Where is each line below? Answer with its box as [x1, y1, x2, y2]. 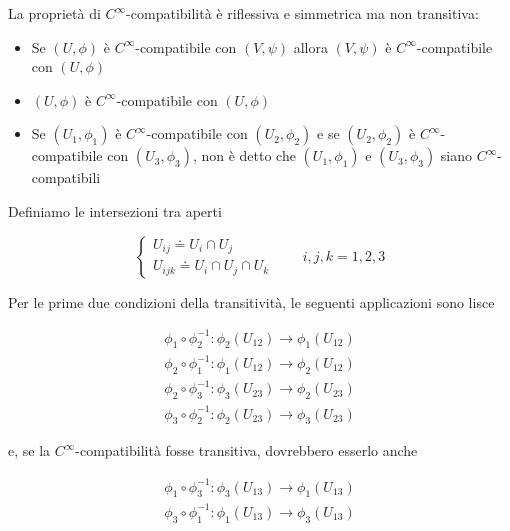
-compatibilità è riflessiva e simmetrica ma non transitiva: [126, 3, 479, 23]
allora [293, 36, 328, 57]
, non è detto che [192, 145, 296, 166]
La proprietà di [8, 3, 101, 23]
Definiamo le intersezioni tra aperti [8, 200, 222, 221]
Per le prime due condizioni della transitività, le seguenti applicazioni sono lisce [8, 291, 495, 312]
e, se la [8, 440, 51, 461]
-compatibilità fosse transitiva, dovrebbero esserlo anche [75, 440, 418, 461]
